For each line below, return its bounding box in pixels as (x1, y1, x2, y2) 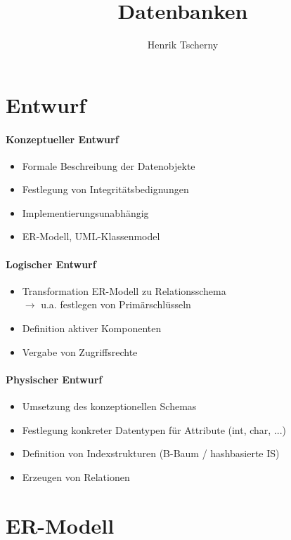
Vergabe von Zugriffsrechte (22, 344, 138, 359)
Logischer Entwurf (6, 256, 96, 271)
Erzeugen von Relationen (22, 469, 130, 484)
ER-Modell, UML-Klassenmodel (22, 229, 160, 244)
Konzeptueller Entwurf (6, 131, 119, 146)
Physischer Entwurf (6, 371, 103, 386)
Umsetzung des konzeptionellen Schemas (22, 399, 197, 414)
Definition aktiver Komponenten (22, 321, 162, 336)
